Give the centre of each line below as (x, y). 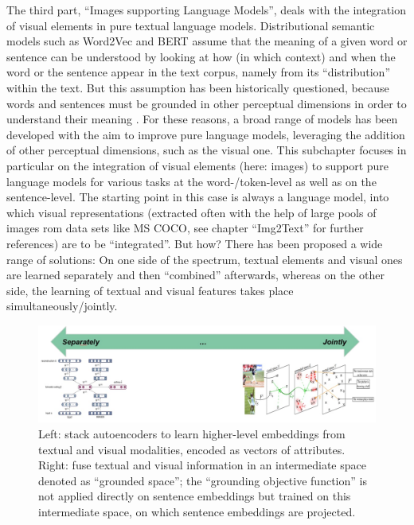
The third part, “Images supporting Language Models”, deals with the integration (206, 10)
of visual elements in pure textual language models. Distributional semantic (191, 25)
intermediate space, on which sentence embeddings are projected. (197, 511)
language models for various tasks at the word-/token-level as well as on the (191, 181)
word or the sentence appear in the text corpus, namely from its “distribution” (198, 72)
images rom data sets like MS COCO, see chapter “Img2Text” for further (185, 228)
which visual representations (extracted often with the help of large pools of (191, 212)
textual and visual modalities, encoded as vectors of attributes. (192, 449)
